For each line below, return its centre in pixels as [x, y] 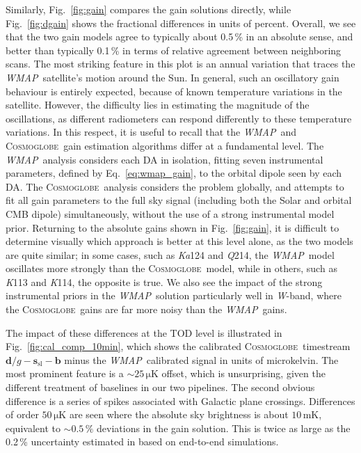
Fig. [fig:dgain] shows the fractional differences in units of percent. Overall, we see [181, 23]
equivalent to [33, 428]
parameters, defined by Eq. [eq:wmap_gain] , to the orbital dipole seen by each [174, 173]
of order [22, 414]
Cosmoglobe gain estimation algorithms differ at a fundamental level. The [165, 145]
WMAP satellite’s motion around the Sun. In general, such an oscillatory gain [173, 77]
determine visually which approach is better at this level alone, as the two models [179, 241]
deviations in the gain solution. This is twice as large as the [224, 428]
